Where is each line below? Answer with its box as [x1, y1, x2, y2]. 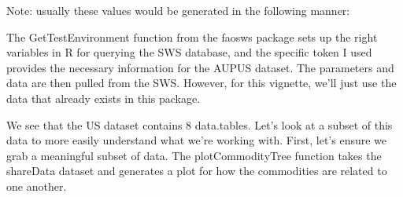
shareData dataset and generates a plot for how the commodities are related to [6, 162, 387, 179]
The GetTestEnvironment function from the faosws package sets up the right [6, 28, 378, 45]
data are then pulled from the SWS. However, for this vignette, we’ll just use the [6, 75, 397, 91]
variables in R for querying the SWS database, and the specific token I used [6, 44, 372, 60]
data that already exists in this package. [6, 89, 201, 106]
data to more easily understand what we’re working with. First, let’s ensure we [6, 132, 387, 148]
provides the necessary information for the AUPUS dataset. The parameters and [6, 59, 394, 75]
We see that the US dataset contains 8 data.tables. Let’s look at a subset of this [6, 116, 393, 133]
